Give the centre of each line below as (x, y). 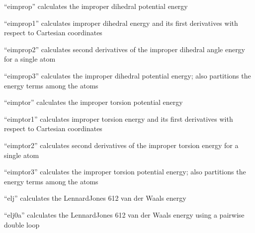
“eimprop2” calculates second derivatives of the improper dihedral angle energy (125, 49)
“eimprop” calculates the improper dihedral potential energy (96, 6)
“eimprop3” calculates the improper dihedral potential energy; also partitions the (127, 75)
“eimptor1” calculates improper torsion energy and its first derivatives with (119, 118)
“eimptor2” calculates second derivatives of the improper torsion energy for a (121, 145)
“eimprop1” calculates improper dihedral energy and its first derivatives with (121, 23)
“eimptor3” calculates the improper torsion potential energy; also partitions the (125, 172)
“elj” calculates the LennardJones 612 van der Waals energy (95, 198)
